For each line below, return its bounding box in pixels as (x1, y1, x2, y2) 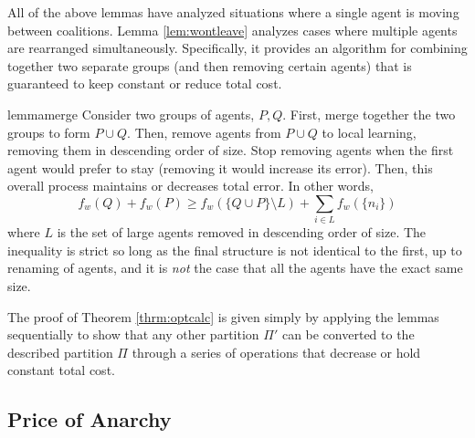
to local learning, (322, 122, 417, 141)
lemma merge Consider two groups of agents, (7, 104, 255, 123)
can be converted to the (281, 325, 415, 344)
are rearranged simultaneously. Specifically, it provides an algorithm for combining (7, 38, 468, 57)
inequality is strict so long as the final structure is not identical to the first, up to (7, 240, 462, 259)
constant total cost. (7, 360, 115, 380)
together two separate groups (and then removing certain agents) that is (7, 56, 412, 75)
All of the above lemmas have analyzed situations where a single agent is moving (7, 3, 459, 21)
